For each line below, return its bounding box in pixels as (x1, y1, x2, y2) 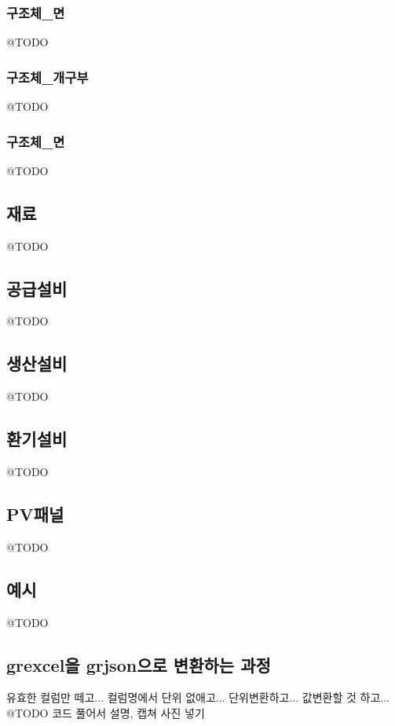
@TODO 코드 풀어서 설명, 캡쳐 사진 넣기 (6, 705, 205, 721)
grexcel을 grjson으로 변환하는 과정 (6, 652, 271, 676)
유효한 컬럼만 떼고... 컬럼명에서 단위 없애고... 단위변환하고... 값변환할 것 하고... (6, 689, 390, 706)
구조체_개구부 (6, 67, 89, 86)
